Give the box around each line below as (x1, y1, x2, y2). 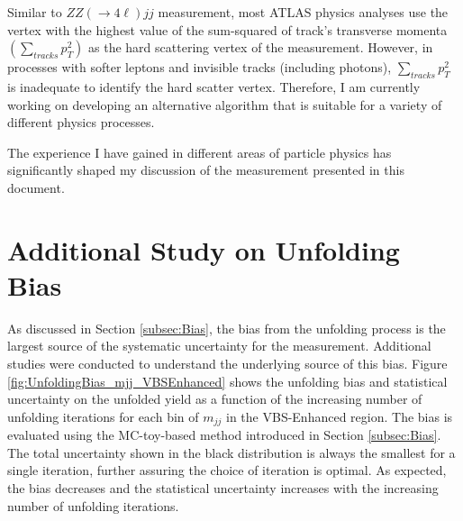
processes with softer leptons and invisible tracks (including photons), (7, 58, 392, 77)
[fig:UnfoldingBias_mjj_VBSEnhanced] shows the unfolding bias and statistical (7, 371, 448, 390)
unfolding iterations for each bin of (7, 407, 199, 425)
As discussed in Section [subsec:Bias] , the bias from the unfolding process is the (7, 318, 446, 337)
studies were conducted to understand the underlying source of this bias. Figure (7, 354, 448, 373)
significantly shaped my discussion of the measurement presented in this (7, 160, 404, 179)
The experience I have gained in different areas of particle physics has (7, 142, 392, 161)
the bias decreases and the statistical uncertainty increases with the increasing (7, 479, 439, 498)
